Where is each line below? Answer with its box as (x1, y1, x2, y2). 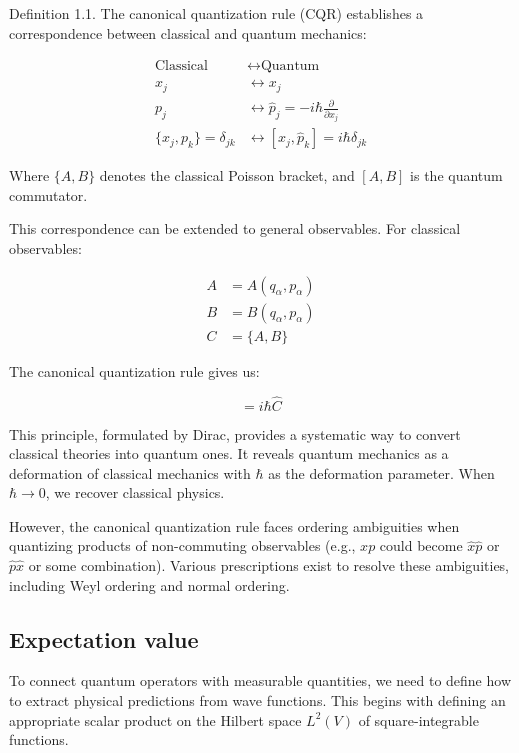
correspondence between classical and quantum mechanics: (9, 22, 367, 43)
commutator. (9, 184, 88, 205)
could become (379, 535, 463, 556)
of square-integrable (358, 709, 479, 730)
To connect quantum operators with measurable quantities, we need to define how (9, 670, 511, 691)
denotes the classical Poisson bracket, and (99, 165, 355, 186)
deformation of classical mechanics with (9, 462, 251, 483)
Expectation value (9, 623, 199, 654)
